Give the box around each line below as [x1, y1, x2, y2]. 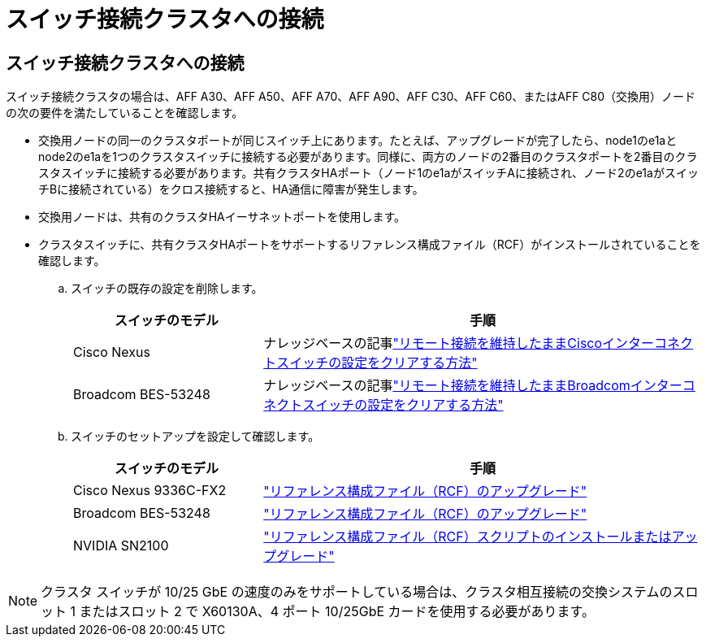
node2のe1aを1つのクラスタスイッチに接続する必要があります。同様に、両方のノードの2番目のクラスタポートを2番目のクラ [38, 150, 698, 164]
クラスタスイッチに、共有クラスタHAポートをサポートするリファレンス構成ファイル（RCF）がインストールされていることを [38, 237, 701, 252]
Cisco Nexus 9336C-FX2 [73, 482, 227, 499]
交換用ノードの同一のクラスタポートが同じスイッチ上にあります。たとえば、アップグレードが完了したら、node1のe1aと [38, 133, 678, 148]
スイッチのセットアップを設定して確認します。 [71, 429, 320, 444]
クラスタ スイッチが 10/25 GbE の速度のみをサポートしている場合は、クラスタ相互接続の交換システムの [41, 584, 673, 601]
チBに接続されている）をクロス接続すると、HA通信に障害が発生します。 [38, 182, 424, 197]
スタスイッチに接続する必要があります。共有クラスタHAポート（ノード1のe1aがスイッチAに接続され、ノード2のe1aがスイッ [38, 166, 699, 180]
